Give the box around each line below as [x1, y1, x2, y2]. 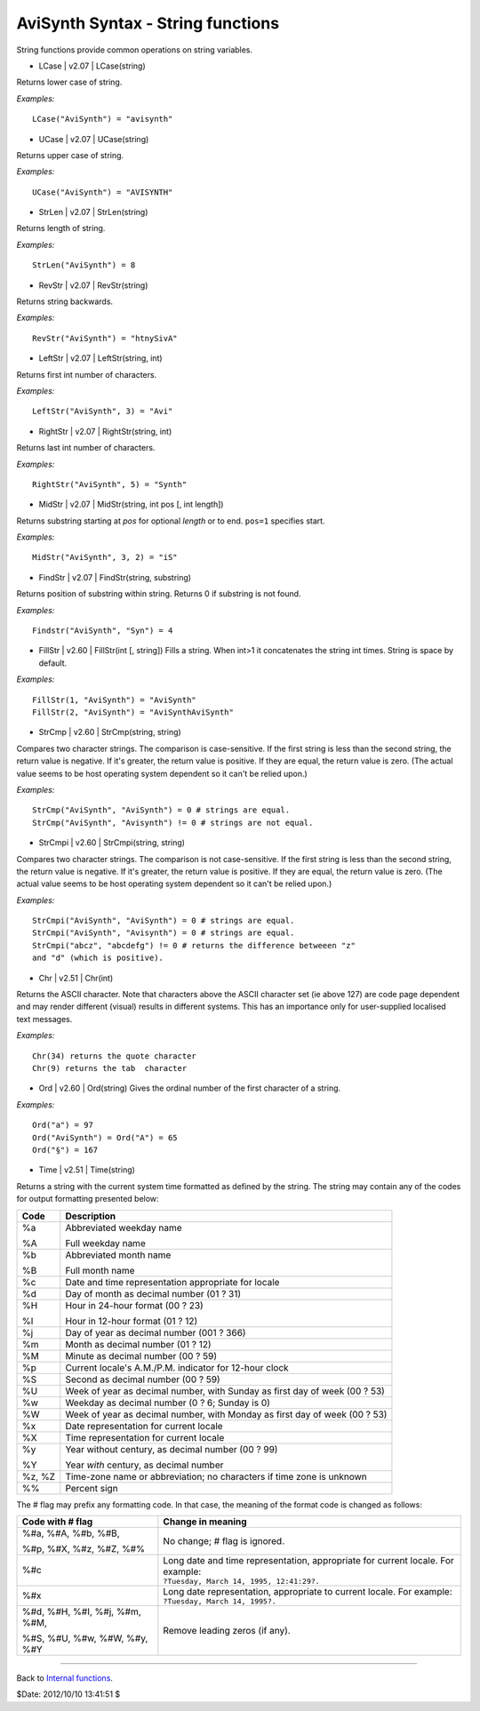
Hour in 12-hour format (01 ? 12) [65, 1315, 198, 1327]
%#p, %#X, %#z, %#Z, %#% [21, 1542, 146, 1555]
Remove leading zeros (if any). [163, 1624, 291, 1636]
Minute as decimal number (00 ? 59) [65, 1349, 218, 1362]
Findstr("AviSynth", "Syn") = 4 [32, 626, 173, 636]
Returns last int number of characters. [16, 443, 156, 453]
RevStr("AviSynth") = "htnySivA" [32, 333, 178, 343]
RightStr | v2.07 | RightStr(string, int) [38, 426, 172, 436]
